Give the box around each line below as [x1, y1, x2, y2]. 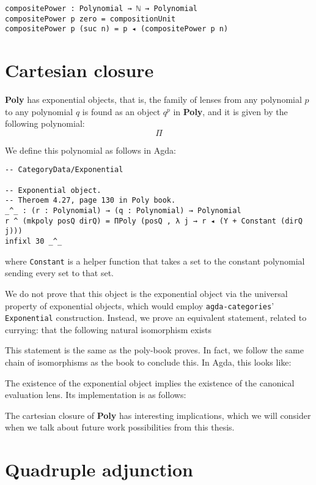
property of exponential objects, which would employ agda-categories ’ [5, 299, 274, 312]
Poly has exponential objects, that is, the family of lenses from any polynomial [5, 93, 302, 106]
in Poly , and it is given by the [173, 105, 288, 118]
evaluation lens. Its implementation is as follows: [5, 388, 186, 401]
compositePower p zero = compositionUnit [5, 14, 176, 23]
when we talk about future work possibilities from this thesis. [5, 421, 235, 434]
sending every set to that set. [5, 266, 114, 279]
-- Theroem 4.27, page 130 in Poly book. [5, 196, 176, 205]
